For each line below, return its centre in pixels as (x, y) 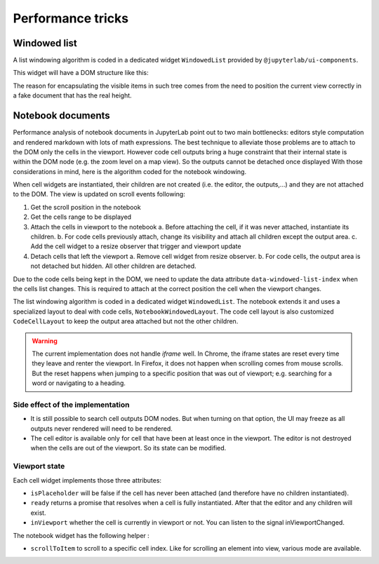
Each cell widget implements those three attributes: (87, 480)
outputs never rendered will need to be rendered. (102, 429)
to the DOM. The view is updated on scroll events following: (99, 194)
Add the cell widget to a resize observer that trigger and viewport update (136, 246)
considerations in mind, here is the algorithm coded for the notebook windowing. (130, 171)
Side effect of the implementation (71, 405)
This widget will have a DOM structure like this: (81, 73)
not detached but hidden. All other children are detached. (113, 266)
